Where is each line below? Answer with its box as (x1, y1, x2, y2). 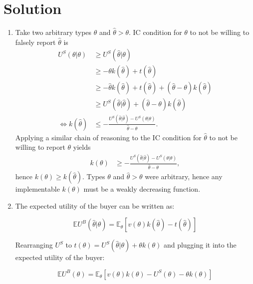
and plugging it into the (163, 240, 237, 250)
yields (73, 142, 91, 152)
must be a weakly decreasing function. (83, 184, 201, 194)
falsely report (15, 36, 56, 47)
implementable (15, 184, 60, 194)
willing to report (15, 142, 65, 152)
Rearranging (15, 240, 53, 250)
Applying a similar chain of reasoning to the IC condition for (15, 132, 202, 142)
